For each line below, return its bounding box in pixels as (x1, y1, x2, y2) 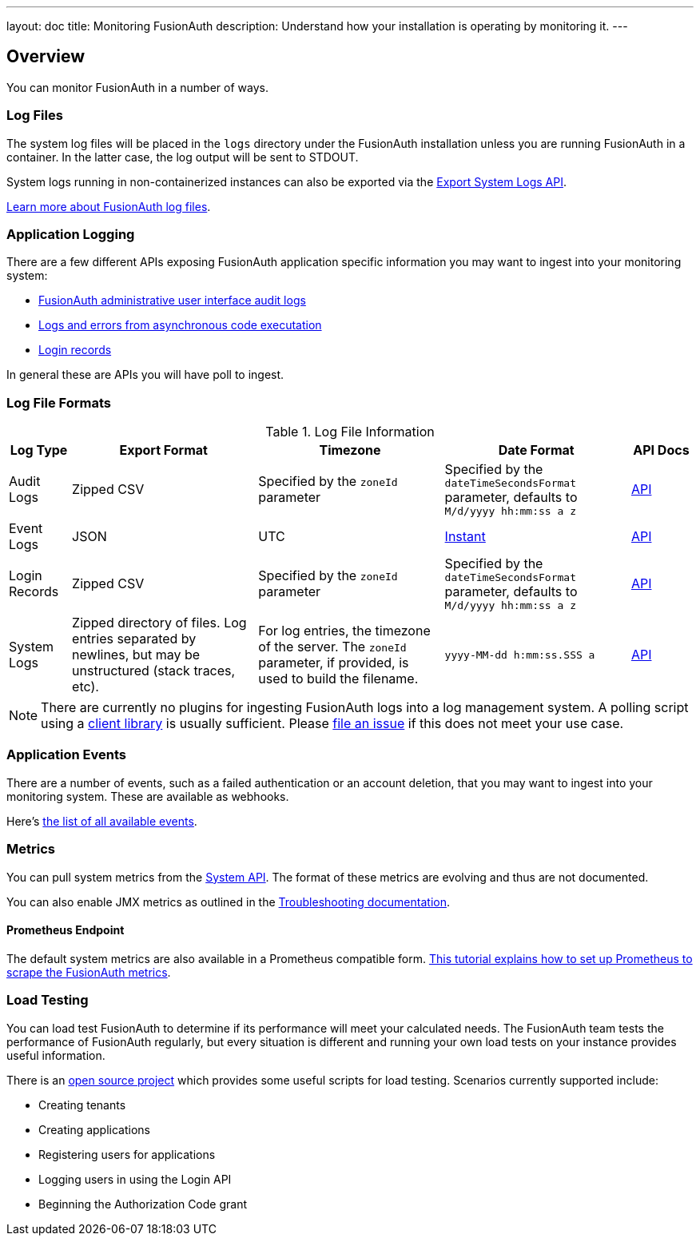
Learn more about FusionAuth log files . (6, 199, 211, 213)
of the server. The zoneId (258, 639, 407, 655)
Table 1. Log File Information (265, 424, 435, 440)
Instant (444, 528, 486, 545)
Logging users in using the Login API (38, 1172, 232, 1186)
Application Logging (6, 225, 135, 242)
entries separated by (72, 631, 197, 647)
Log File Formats (6, 394, 111, 411)
